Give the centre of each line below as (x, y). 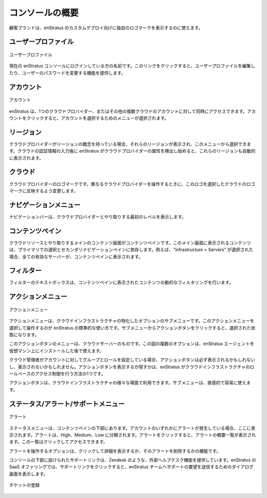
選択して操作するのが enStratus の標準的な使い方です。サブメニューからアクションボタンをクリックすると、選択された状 (132, 328)
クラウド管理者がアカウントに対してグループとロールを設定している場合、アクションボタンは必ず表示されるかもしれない (132, 360)
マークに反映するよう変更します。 (44, 191)
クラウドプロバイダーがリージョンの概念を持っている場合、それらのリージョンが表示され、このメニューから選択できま (130, 144)
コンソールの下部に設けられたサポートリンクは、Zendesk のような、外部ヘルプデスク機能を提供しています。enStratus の (133, 460)
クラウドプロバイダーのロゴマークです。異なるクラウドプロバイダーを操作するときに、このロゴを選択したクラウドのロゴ (132, 184)
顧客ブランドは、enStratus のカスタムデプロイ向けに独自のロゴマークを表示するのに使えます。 (106, 28)
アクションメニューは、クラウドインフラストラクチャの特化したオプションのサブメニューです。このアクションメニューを (132, 321)
